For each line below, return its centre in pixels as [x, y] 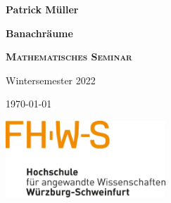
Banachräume [39, 33]
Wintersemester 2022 [51, 80]
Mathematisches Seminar [69, 57]
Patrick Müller [42, 9]
